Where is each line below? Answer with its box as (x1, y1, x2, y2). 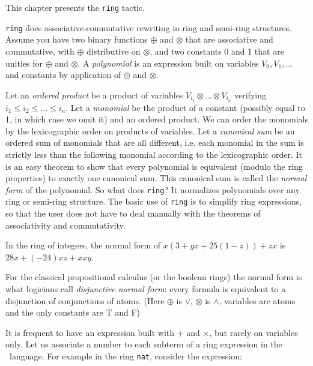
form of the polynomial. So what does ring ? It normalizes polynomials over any (5, 183, 300, 196)
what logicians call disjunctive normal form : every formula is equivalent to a (5, 282, 286, 295)
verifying (234, 88, 266, 101)
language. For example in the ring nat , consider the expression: (9, 349, 242, 362)
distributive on (86, 44, 141, 57)
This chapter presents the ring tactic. (5, 1, 145, 13)
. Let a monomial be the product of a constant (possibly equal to (65, 101, 305, 113)
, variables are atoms (219, 294, 296, 307)
